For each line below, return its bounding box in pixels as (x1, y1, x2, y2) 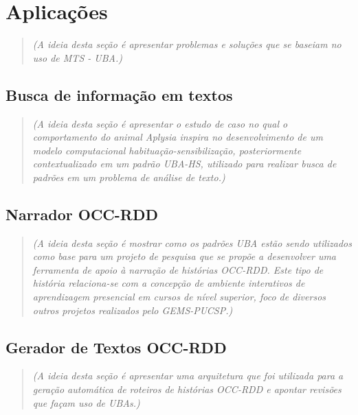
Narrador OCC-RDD (5, 203, 159, 224)
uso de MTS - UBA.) (32, 50, 122, 64)
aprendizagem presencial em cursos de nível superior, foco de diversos (32, 289, 326, 304)
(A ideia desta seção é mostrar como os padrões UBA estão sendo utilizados (32, 235, 352, 250)
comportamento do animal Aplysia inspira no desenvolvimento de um (32, 130, 323, 144)
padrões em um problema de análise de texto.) (32, 169, 225, 184)
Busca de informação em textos (5, 84, 233, 105)
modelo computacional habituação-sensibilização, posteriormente (32, 143, 302, 157)
